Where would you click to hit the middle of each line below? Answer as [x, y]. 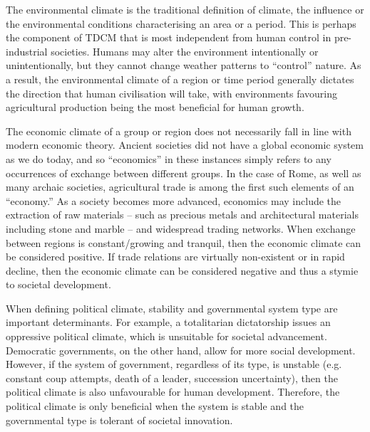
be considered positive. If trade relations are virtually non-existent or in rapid [175, 257]
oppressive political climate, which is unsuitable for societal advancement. [166, 336]
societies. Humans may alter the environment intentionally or [185, 51]
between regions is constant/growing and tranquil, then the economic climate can [184, 242]
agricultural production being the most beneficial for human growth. [155, 107]
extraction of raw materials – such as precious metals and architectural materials [182, 215]
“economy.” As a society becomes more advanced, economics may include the [174, 200]
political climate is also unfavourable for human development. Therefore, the [173, 392]
